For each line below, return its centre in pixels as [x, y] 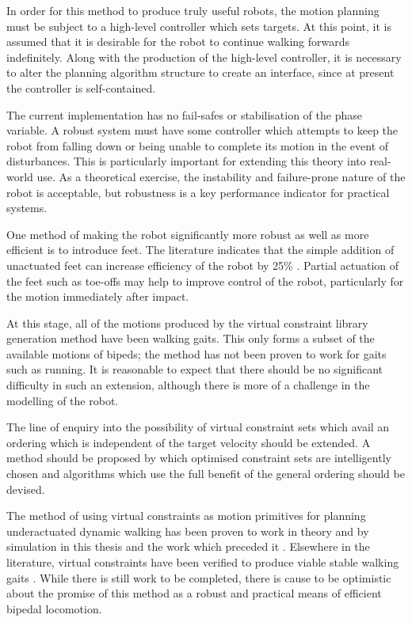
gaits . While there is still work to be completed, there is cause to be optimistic [199, 577]
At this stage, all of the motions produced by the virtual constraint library [187, 322]
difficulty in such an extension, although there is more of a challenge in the [188, 385]
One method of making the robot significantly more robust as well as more [188, 234]
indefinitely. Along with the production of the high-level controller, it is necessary [204, 57]
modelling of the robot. [63, 400]
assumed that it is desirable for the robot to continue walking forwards [178, 42]
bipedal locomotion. [54, 608]
